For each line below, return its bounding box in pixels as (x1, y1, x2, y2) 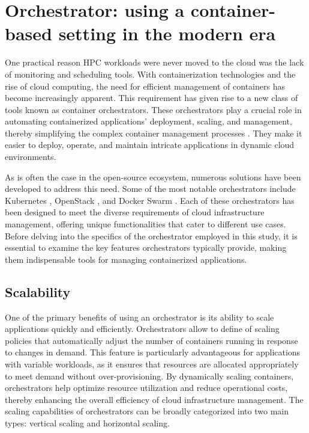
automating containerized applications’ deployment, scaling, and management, (5, 115, 292, 127)
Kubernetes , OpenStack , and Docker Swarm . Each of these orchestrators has (5, 194, 295, 206)
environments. (5, 150, 56, 163)
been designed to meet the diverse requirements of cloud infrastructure (5, 206, 265, 218)
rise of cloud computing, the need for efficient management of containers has (5, 79, 285, 92)
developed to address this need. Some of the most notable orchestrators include (5, 182, 296, 195)
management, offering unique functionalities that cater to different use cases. (5, 218, 286, 230)
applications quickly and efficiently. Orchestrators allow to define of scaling (5, 322, 280, 335)
